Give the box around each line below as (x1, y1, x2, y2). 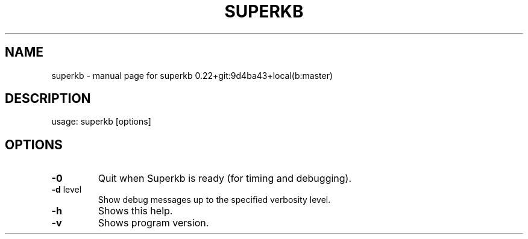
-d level (51, 184, 82, 195)
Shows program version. (98, 217, 209, 229)
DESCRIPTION (5, 91, 91, 107)
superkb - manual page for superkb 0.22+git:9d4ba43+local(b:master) (51, 70, 333, 81)
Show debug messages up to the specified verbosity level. (98, 194, 331, 205)
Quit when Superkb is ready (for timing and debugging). (98, 172, 352, 185)
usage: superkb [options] (51, 116, 151, 127)
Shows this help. (98, 205, 173, 217)
